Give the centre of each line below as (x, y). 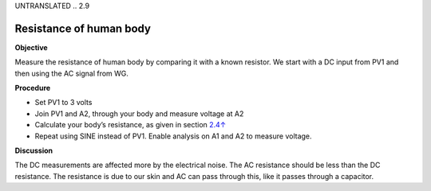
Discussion (34, 150)
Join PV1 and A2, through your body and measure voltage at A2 (139, 113)
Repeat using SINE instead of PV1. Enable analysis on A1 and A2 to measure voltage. (173, 136)
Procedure (33, 88)
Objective (31, 47)
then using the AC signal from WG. (72, 73)
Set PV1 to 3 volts (63, 103)
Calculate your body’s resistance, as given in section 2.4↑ (130, 125)
